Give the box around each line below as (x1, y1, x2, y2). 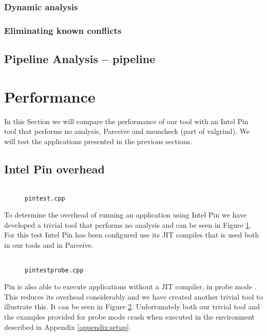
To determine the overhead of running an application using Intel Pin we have (4, 209, 247, 220)
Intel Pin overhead (4, 161, 105, 176)
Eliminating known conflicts (4, 24, 122, 36)
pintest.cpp (25, 194, 65, 202)
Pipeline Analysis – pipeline (4, 51, 156, 67)
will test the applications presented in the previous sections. (4, 135, 193, 146)
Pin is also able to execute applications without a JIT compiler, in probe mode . (4, 281, 257, 292)
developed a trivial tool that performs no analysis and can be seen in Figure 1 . (4, 219, 252, 230)
